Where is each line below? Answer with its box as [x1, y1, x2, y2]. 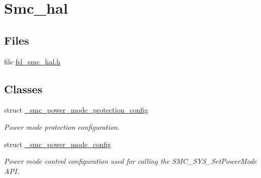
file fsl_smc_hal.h [4, 56, 61, 66]
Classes [4, 81, 43, 96]
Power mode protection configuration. [4, 121, 120, 132]
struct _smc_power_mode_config [4, 138, 111, 149]
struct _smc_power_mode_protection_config [4, 104, 148, 115]
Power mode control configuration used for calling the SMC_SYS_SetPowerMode [4, 156, 257, 166]
